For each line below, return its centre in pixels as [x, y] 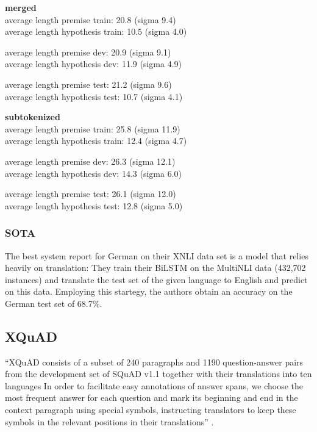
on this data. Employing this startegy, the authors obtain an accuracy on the [149, 291]
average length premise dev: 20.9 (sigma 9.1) [88, 52]
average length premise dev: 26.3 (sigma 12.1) [90, 161]
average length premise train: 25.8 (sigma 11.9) [93, 128]
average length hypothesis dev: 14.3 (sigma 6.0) [93, 173]
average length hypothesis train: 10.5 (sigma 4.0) [96, 31]
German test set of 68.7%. [54, 303]
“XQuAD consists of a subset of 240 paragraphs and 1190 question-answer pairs [154, 362]
